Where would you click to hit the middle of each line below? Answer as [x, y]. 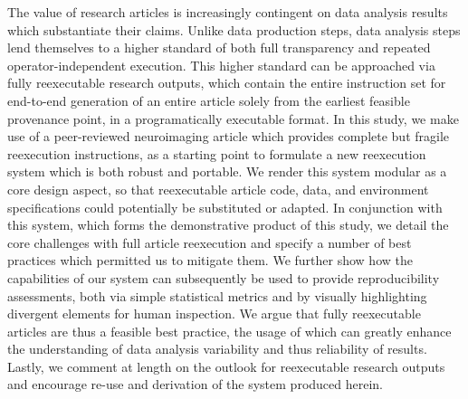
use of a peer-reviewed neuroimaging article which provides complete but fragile [229, 136]
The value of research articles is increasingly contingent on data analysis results [228, 12]
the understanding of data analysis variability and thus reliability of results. [217, 349]
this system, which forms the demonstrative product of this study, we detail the [228, 225]
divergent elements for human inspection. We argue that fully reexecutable [214, 313]
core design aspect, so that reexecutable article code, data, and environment [218, 189]
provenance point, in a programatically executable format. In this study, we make [233, 118]
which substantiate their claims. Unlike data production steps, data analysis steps [234, 29]
